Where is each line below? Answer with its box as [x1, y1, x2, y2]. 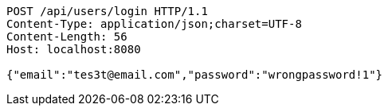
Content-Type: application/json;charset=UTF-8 [6, 17, 302, 30]
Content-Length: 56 [6, 30, 127, 43]
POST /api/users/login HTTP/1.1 [6, 5, 208, 17]
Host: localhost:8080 [6, 43, 141, 56]
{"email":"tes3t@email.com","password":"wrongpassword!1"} [6, 68, 383, 81]
